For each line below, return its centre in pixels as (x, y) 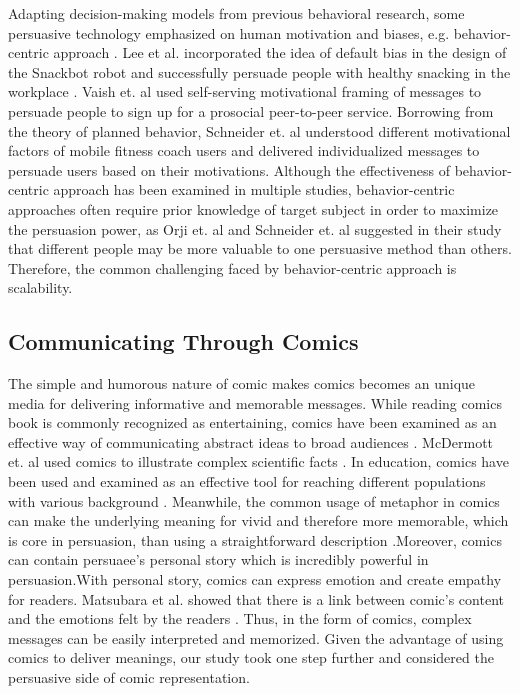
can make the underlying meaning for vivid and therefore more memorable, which (258, 520)
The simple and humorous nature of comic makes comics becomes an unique (242, 383)
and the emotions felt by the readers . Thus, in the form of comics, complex (240, 618)
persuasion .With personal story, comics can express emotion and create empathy (255, 579)
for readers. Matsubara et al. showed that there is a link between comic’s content (256, 598)
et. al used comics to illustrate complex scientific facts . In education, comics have (258, 461)
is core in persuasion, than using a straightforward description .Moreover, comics (255, 539)
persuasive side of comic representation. (129, 677)
